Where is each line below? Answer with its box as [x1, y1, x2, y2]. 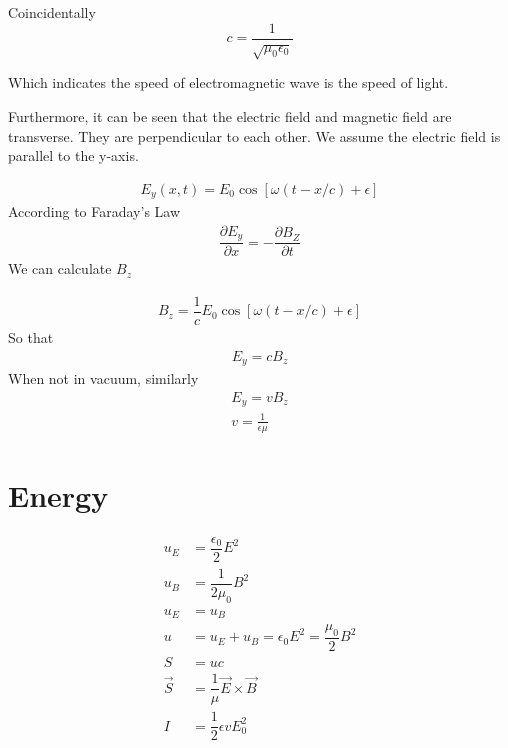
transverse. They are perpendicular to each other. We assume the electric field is [8, 125, 501, 146]
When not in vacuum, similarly [8, 368, 199, 389]
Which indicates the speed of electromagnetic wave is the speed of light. [8, 72, 449, 93]
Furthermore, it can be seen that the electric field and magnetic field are [8, 106, 452, 127]
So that [8, 327, 54, 348]
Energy [8, 474, 109, 515]
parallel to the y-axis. [8, 145, 139, 166]
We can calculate [8, 258, 112, 279]
